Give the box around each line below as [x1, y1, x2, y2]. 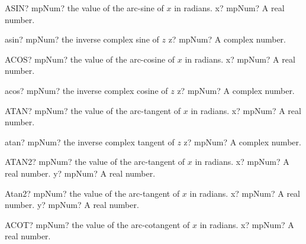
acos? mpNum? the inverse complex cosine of [5, 84, 168, 96]
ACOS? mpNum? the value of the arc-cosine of [5, 53, 175, 65]
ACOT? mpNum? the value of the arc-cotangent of [5, 218, 190, 230]
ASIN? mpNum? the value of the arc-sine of [5, 2, 164, 14]
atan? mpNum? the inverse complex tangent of [5, 135, 175, 148]
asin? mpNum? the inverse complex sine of [5, 33, 159, 45]
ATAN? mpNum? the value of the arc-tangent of [5, 104, 181, 116]
